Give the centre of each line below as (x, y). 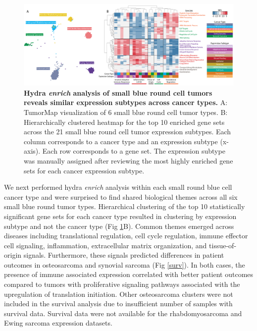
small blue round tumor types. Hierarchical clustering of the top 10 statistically (125, 206)
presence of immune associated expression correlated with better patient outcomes (129, 274)
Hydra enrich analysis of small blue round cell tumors (118, 92)
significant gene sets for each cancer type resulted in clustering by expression (120, 216)
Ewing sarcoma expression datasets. (58, 323)
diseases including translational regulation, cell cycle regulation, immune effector (126, 236)
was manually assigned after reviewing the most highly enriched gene (128, 160)
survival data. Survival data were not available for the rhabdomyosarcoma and (123, 313)
